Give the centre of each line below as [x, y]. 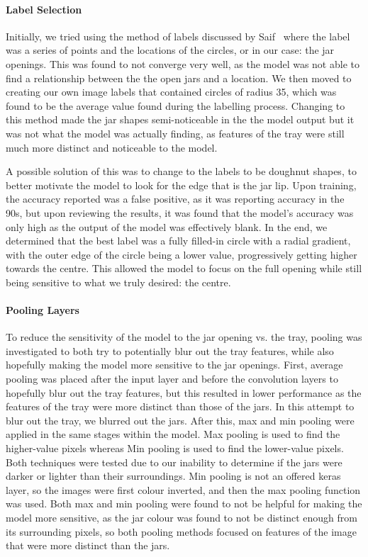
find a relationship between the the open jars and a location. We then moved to [179, 78]
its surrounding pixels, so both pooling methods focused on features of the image [181, 531]
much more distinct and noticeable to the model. [112, 147]
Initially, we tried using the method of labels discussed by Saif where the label [178, 36]
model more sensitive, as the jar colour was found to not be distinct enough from [182, 517]
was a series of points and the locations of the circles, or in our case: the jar [170, 50]
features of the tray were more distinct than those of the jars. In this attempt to [180, 406]
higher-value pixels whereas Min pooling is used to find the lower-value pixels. [175, 448]
